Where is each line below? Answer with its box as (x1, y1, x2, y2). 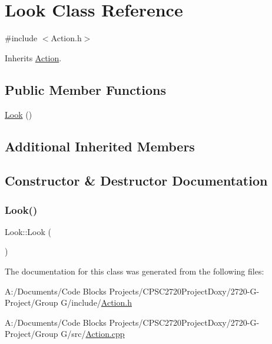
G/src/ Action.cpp (61, 328, 125, 340)
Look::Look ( (5, 225, 51, 237)
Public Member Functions (5, 80, 166, 98)
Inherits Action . (5, 51, 62, 64)
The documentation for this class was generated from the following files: (5, 265, 264, 277)
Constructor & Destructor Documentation (5, 171, 268, 190)
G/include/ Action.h (61, 296, 132, 309)
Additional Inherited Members (5, 137, 195, 155)
